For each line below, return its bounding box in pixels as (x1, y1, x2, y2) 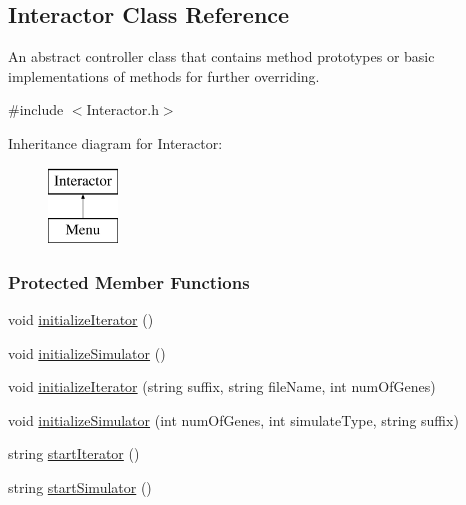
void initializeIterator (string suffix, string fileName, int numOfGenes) (8, 376, 436, 397)
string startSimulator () (8, 476, 152, 497)
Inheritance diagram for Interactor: (8, 132, 223, 153)
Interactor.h (86, 99, 159, 120)
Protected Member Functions (8, 269, 250, 294)
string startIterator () (8, 443, 140, 464)
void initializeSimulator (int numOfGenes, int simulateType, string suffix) (8, 409, 459, 430)
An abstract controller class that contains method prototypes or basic (8, 46, 435, 67)
